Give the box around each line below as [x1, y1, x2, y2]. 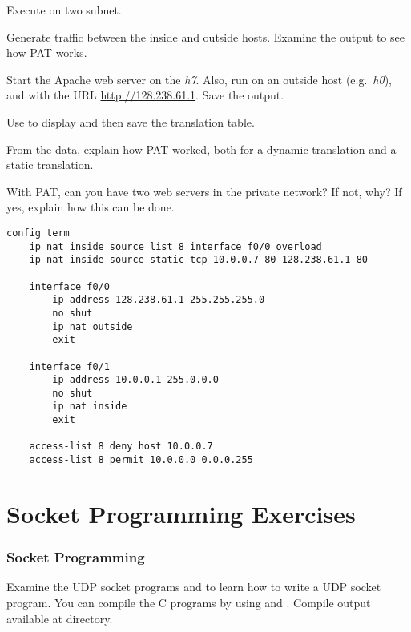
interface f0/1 [29, 360, 110, 372]
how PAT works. [6, 44, 87, 61]
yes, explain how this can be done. [6, 199, 175, 215]
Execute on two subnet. [6, 2, 122, 18]
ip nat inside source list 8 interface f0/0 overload [29, 240, 322, 252]
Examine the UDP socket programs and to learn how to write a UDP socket [6, 578, 381, 595]
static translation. [6, 156, 94, 173]
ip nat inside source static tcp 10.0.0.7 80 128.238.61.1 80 [29, 254, 369, 266]
